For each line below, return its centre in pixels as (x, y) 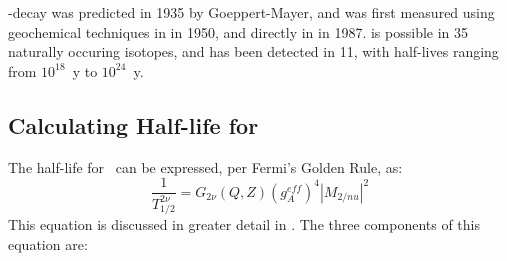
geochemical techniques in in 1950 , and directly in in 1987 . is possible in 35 (238, 31)
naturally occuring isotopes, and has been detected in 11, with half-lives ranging (253, 51)
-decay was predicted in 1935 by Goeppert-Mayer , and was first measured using (251, 12)
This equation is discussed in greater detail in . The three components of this (244, 224)
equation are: (48, 243)
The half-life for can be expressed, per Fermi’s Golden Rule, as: (205, 166)
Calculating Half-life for (133, 124)
